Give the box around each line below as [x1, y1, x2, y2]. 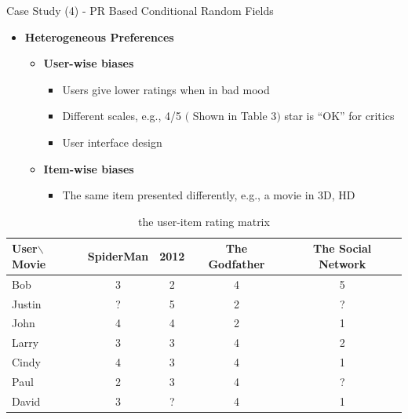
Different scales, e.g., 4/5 [62, 107, 182, 124]
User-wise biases [43, 55, 134, 71]
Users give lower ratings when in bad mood [62, 81, 270, 97]
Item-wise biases [43, 160, 134, 177]
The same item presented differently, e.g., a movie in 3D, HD [62, 187, 355, 203]
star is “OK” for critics [284, 107, 395, 124]
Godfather [208, 255, 265, 271]
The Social [313, 240, 372, 257]
